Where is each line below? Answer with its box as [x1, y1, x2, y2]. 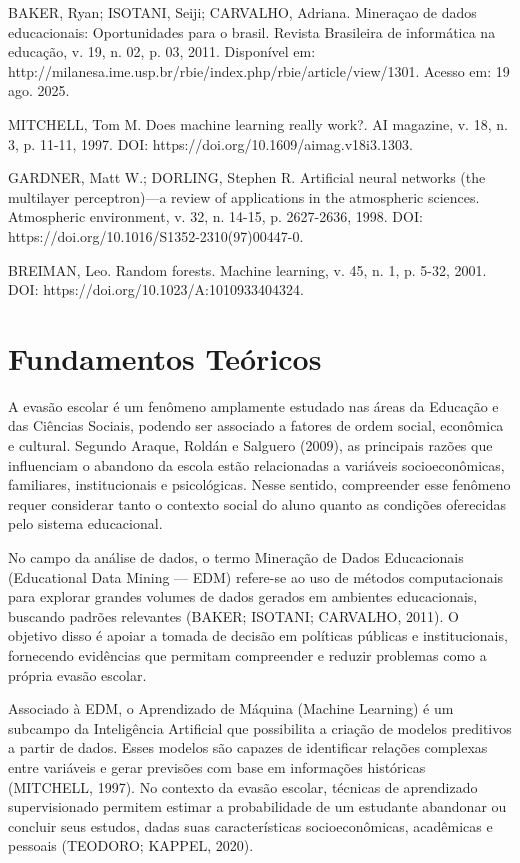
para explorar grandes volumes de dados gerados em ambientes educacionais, [8, 586, 478, 607]
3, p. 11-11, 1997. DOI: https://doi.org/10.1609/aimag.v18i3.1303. [8, 133, 413, 154]
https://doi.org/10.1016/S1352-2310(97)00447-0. [8, 225, 304, 246]
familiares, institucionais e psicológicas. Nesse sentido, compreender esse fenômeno [8, 474, 511, 495]
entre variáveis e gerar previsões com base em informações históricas [8, 756, 426, 777]
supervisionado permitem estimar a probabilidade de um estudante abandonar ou [8, 796, 507, 817]
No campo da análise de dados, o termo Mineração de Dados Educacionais [8, 547, 464, 567]
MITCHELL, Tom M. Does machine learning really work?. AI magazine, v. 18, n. [8, 113, 508, 134]
